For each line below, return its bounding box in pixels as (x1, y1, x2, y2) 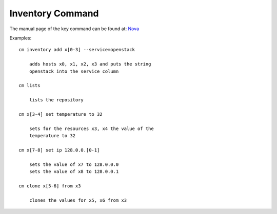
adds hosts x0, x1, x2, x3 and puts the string (29, 61, 151, 67)
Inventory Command (9, 8, 100, 19)
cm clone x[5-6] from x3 (18, 183, 81, 189)
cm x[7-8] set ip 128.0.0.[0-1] (18, 147, 100, 153)
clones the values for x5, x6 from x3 (29, 197, 127, 203)
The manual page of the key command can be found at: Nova (9, 26, 140, 32)
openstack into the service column (29, 68, 119, 74)
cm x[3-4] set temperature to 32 (18, 111, 103, 117)
